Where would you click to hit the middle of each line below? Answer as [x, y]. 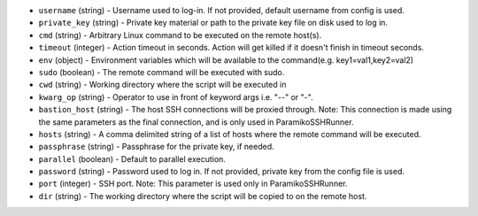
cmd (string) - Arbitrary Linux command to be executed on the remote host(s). [180, 35]
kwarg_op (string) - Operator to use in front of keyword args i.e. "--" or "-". [176, 96]
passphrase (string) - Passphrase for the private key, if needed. [156, 147]
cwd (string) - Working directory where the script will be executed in [162, 85]
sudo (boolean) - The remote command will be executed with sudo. [162, 72]
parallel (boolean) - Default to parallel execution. [132, 158]
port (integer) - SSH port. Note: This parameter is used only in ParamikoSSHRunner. [193, 184]
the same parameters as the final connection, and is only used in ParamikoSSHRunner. [196, 122]
